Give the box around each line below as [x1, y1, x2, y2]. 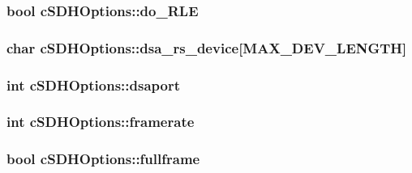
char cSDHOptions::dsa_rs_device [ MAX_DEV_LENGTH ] [6, 37, 407, 57]
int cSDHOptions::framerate [6, 112, 195, 132]
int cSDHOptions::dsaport [6, 74, 181, 95]
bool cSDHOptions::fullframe [6, 149, 200, 169]
